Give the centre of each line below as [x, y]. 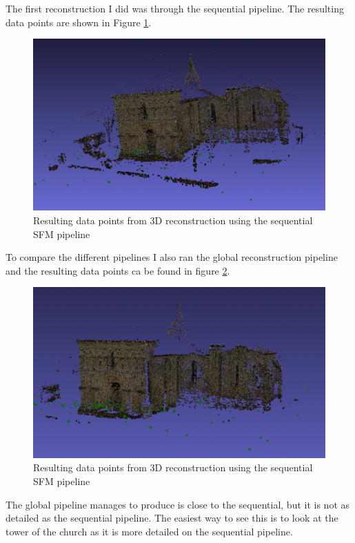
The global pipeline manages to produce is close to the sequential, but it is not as [178, 504]
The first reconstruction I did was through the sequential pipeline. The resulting [175, 8]
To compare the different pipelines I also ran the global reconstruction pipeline [172, 257]
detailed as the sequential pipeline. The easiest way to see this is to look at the [172, 518]
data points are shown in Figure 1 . [79, 22]
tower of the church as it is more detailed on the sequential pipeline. [149, 531]
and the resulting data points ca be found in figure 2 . [118, 270]
